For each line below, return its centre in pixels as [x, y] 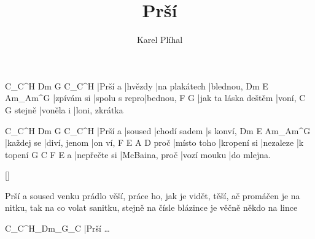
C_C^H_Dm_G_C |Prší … [57, 228]
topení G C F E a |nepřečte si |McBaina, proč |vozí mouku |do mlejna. [138, 154]
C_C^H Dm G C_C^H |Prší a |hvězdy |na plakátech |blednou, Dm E [137, 85]
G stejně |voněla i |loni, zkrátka [64, 109]
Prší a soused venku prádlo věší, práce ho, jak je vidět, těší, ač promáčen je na [153, 195]
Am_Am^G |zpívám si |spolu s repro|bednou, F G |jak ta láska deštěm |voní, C [155, 98]
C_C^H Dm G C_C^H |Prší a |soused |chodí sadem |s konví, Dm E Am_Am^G [158, 130]
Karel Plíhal [160, 40]
